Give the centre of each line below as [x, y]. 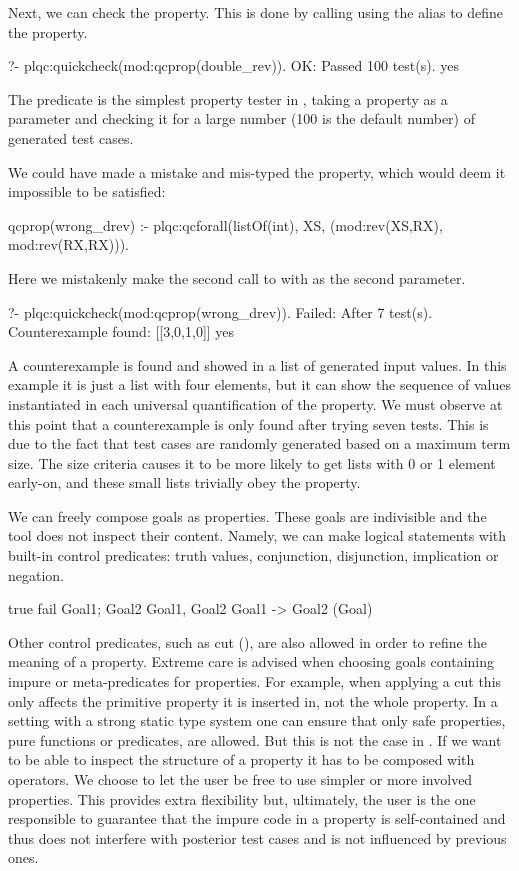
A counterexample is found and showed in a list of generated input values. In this [257, 364]
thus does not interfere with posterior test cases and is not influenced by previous [257, 837]
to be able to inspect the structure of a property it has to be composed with [241, 759]
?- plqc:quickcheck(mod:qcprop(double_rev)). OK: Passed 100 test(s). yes [233, 65]
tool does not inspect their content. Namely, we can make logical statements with [257, 535]
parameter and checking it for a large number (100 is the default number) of [241, 118]
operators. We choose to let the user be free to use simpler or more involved [240, 779]
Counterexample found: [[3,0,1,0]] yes [121, 331]
